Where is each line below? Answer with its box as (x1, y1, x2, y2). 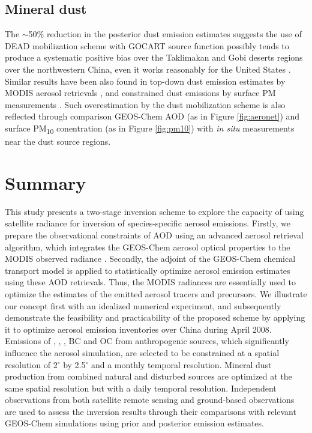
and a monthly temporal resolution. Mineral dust (91, 358, 272, 371)
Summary (5, 170, 86, 195)
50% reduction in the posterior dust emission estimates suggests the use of (28, 28, 302, 40)
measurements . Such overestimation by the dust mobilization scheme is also (5, 98, 286, 111)
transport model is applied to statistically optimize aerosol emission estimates (5, 264, 290, 276)
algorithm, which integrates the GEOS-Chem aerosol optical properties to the (5, 240, 290, 253)
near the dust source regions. (5, 135, 111, 148)
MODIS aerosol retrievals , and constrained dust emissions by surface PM (5, 86, 276, 99)
